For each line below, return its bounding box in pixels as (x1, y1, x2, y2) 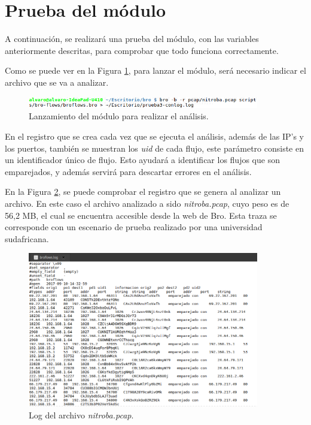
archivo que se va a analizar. (5, 76, 109, 88)
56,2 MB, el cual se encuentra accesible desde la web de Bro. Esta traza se (5, 209, 277, 221)
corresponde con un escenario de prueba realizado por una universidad (5, 221, 263, 233)
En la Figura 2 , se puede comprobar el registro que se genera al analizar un (5, 185, 281, 198)
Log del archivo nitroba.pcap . (29, 409, 134, 421)
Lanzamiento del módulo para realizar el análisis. (29, 110, 209, 122)
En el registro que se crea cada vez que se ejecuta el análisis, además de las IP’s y (5, 130, 304, 143)
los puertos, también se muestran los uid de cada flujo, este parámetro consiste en (5, 141, 304, 154)
